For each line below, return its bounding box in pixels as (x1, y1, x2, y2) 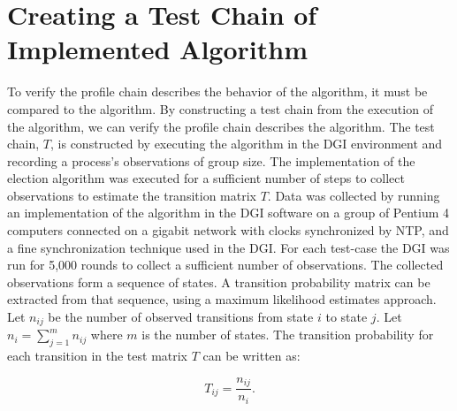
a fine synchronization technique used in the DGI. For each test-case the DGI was (7, 238, 450, 256)
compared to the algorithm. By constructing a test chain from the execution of (7, 99, 433, 118)
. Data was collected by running (267, 186, 440, 204)
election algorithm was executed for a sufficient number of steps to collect (7, 169, 405, 187)
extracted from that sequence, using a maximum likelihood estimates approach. (7, 290, 437, 308)
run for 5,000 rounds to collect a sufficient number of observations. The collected (7, 255, 444, 274)
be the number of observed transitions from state (48, 308, 314, 326)
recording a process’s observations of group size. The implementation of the (7, 151, 415, 170)
